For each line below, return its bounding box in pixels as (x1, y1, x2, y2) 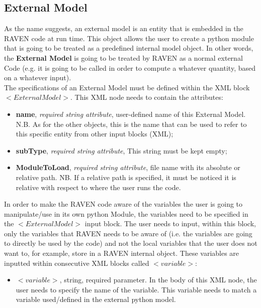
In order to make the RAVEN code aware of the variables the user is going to (4, 199, 243, 209)
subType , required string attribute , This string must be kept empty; (16, 145, 227, 156)
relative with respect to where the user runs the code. (16, 182, 181, 192)
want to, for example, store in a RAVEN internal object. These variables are (4, 248, 239, 258)
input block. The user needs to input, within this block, (84, 218, 256, 229)
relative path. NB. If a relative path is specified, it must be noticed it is (16, 172, 236, 182)
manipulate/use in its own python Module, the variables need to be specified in (4, 208, 248, 219)
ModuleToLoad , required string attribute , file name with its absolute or (16, 162, 240, 173)
